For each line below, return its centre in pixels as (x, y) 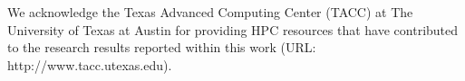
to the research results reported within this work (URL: (162, 47)
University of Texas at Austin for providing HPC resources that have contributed (233, 29)
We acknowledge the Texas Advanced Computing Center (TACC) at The (210, 12)
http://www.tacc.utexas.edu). (90, 64)
